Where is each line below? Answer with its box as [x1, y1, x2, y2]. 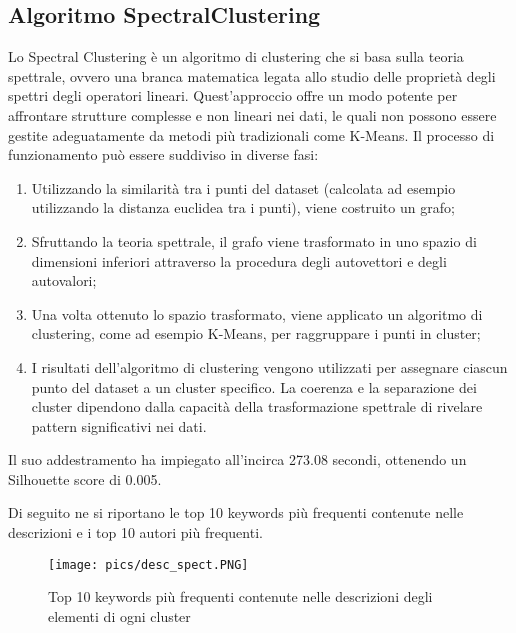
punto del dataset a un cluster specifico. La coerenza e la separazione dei [31, 376, 477, 397]
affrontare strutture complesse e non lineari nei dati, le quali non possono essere [8, 104, 497, 125]
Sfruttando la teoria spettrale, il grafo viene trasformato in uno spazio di [31, 230, 477, 251]
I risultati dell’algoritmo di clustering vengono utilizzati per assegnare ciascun [31, 356, 508, 377]
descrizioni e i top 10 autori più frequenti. [8, 522, 263, 543]
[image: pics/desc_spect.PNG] [48, 557, 249, 572]
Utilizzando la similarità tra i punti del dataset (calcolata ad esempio [31, 177, 456, 198]
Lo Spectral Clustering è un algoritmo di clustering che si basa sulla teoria [8, 46, 464, 67]
